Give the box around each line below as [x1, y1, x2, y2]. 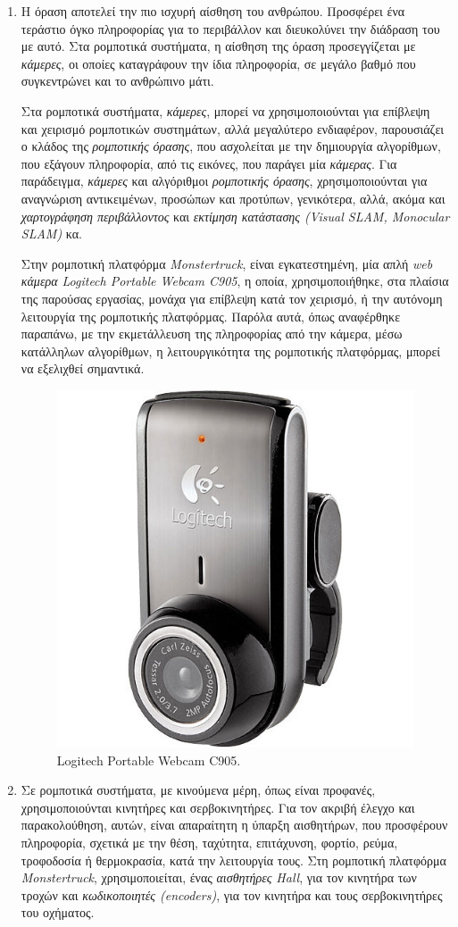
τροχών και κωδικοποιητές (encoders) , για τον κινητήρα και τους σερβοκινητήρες [21, 885, 443, 904]
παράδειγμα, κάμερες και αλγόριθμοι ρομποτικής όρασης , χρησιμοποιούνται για [21, 171, 428, 190]
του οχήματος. [21, 903, 95, 922]
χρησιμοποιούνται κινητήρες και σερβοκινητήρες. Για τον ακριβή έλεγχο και [21, 798, 415, 816]
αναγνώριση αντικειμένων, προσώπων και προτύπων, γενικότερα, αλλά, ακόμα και [21, 188, 446, 207]
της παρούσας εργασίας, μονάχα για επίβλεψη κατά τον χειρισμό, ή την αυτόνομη [21, 288, 443, 307]
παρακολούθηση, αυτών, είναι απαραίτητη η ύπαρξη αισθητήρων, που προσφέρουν [21, 815, 448, 834]
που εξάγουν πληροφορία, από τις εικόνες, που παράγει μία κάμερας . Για [21, 154, 397, 172]
